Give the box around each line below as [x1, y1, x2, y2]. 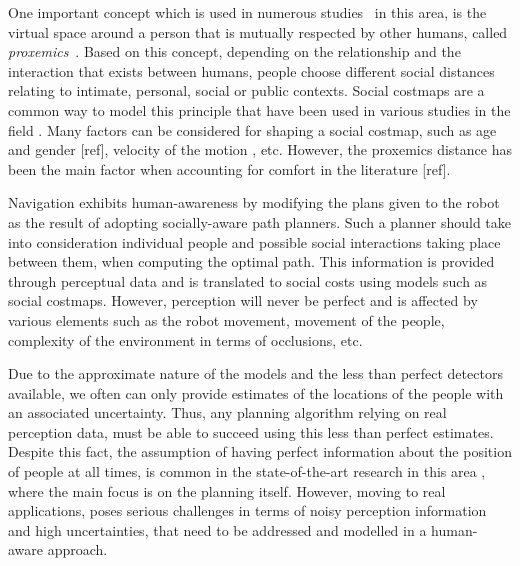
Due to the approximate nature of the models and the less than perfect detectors [8, 363, 503, 384]
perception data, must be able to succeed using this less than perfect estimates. [8, 421, 494, 442]
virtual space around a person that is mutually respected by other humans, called [8, 21, 508, 42]
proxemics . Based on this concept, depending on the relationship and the [8, 41, 461, 62]
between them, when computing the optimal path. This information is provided [8, 251, 495, 272]
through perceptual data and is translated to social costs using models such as [8, 270, 488, 291]
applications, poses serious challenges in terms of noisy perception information [8, 500, 487, 521]
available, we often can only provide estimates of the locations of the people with [8, 382, 504, 403]
